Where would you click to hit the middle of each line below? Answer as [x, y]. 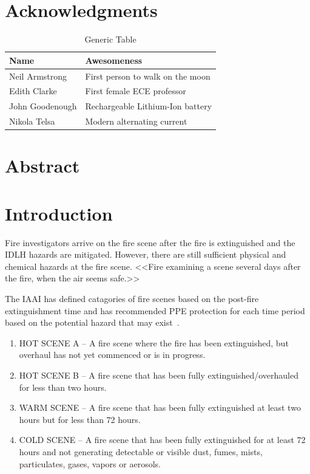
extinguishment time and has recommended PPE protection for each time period [155, 310]
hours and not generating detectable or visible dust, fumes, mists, [141, 452]
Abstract [42, 166]
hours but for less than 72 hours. [80, 419]
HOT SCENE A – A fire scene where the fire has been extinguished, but [154, 342]
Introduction [59, 213]
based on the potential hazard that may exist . [92, 322]
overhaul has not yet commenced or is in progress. [112, 355]
